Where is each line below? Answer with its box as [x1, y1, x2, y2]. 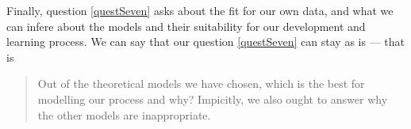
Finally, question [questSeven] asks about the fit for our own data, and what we [6, 2, 394, 18]
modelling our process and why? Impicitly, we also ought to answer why [37, 90, 388, 107]
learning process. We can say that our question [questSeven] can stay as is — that [6, 33, 405, 50]
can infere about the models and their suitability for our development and [6, 17, 366, 34]
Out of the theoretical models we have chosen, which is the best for [37, 75, 365, 92]
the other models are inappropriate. [37, 106, 211, 123]
